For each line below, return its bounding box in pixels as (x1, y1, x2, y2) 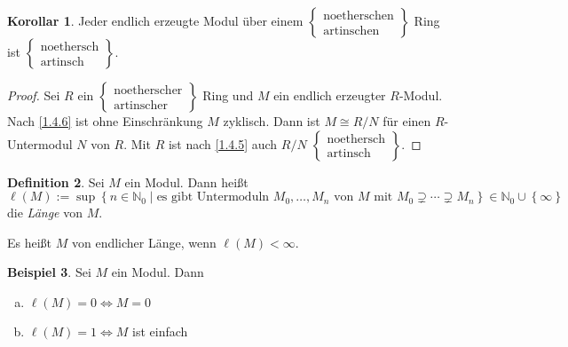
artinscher (114, 99, 169, 112)
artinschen (323, 24, 380, 37)
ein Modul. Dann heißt (124, 172, 248, 191)
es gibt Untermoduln (156, 191, 270, 204)
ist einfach (132, 321, 188, 340)
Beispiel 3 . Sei (7, 263, 91, 281)
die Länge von (7, 203, 83, 222)
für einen (383, 112, 431, 130)
